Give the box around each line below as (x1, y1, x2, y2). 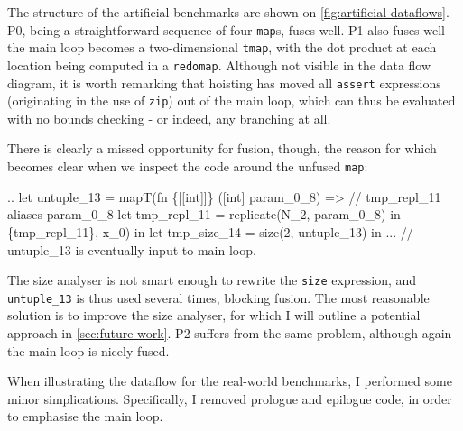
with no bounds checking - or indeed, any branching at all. (7, 108, 331, 127)
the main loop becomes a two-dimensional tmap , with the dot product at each (7, 38, 437, 57)
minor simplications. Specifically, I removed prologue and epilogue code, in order (7, 389, 452, 408)
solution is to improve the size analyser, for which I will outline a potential (7, 306, 421, 325)
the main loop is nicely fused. (7, 341, 170, 360)
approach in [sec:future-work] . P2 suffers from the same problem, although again (7, 324, 452, 342)
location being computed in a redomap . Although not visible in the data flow (7, 55, 431, 74)
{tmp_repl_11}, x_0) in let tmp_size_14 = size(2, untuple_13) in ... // (7, 222, 413, 241)
